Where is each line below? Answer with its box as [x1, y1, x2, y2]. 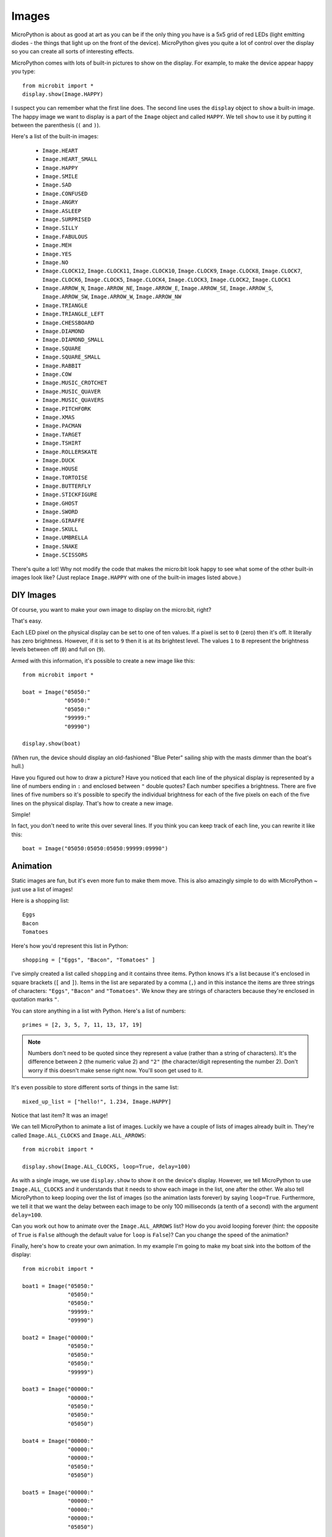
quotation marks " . [11, 996, 60, 1003]
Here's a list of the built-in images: [11, 133, 98, 140]
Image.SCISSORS [42, 551, 89, 559]
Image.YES [42, 250, 72, 258]
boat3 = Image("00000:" [22, 1386, 94, 1393]
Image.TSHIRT [42, 440, 82, 447]
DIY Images [11, 590, 57, 600]
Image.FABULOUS [42, 233, 89, 240]
